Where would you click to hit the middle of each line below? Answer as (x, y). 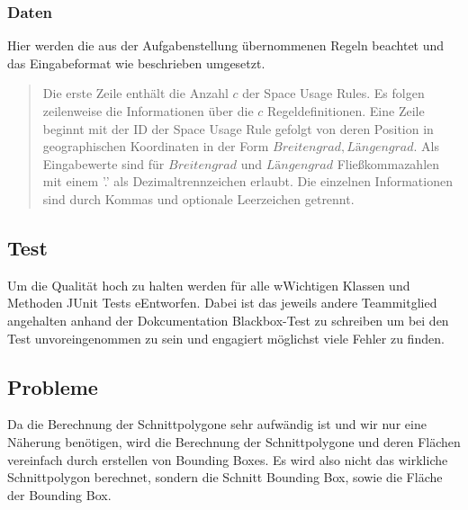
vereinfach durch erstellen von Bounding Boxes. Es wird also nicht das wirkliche (228, 459)
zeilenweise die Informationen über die (148, 111)
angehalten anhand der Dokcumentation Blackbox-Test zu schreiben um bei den (228, 320)
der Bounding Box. (59, 494)
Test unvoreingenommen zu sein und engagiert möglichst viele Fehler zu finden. (226, 338)
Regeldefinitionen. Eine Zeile (346, 111)
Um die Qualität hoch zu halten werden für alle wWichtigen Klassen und (209, 285)
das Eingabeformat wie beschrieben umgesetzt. (136, 63)
